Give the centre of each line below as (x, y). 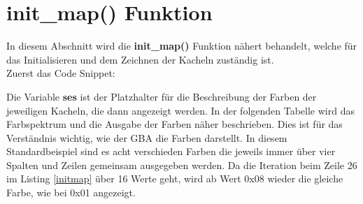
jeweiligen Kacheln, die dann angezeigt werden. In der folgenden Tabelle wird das (180, 110)
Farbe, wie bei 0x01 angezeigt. (71, 192)
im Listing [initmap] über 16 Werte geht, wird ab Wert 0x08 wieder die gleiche (175, 178)
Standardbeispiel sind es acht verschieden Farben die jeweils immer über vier (171, 151)
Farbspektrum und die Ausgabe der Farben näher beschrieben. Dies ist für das (175, 124)
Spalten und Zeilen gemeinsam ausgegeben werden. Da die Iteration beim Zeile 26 (182, 165)
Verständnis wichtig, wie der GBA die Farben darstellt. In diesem (147, 137)
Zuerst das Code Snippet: (61, 73)
